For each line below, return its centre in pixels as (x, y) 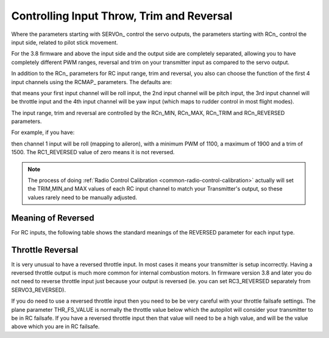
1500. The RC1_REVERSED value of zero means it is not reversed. (93, 152)
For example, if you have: (43, 132)
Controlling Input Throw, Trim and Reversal (122, 16)
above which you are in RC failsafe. (55, 326)
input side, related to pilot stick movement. (65, 42)
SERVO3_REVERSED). (39, 290)
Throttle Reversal (45, 250)
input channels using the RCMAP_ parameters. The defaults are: (92, 82)
